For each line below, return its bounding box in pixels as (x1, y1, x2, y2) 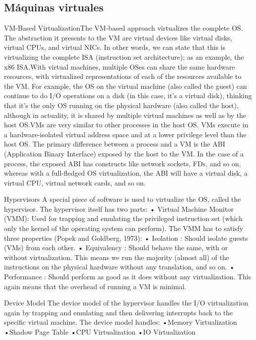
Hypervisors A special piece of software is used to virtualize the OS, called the (4, 194, 241, 204)
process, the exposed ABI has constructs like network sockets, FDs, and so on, (4, 158, 241, 168)
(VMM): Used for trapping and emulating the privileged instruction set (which (4, 213, 243, 224)
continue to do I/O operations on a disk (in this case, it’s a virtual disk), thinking (4, 90, 252, 101)
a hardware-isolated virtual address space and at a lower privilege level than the (4, 129, 247, 139)
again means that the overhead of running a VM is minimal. (4, 281, 186, 291)
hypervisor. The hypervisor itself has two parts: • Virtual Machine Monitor (4, 203, 234, 214)
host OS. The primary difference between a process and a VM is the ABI (4, 139, 225, 149)
